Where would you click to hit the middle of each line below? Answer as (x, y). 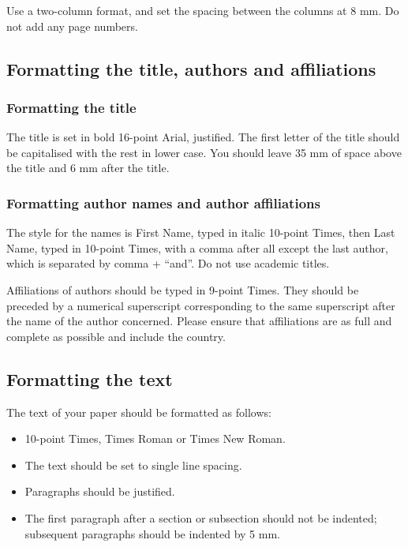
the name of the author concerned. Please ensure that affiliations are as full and (199, 321)
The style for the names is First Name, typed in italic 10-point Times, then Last (201, 232)
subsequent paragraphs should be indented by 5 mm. (152, 533)
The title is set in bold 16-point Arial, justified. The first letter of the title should (203, 137)
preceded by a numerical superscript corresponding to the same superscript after (201, 305)
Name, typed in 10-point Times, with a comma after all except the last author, (197, 247)
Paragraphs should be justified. (100, 491)
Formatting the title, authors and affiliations (191, 68)
